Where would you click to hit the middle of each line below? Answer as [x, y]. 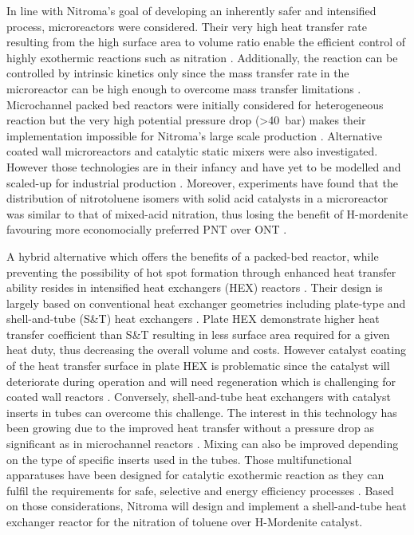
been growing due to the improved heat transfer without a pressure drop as [191, 428]
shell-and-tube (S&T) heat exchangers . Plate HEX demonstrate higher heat [193, 319]
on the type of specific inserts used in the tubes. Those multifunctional [179, 459]
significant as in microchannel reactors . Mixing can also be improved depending [203, 444]
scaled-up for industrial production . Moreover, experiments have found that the [202, 182]
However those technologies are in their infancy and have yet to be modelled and [204, 166]
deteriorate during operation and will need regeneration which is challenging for [201, 381]
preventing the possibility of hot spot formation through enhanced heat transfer [201, 271]
